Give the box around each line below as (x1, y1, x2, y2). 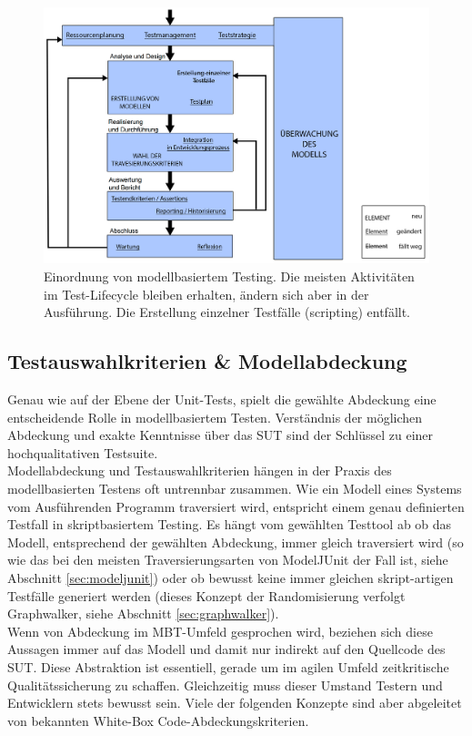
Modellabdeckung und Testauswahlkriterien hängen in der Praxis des (7, 461, 392, 480)
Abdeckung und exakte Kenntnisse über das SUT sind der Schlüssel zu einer (7, 425, 434, 445)
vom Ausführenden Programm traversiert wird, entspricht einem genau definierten (7, 496, 465, 516)
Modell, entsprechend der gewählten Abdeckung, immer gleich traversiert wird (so (7, 532, 464, 551)
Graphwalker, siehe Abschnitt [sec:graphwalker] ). (7, 604, 279, 623)
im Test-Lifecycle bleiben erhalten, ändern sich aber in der (44, 284, 369, 303)
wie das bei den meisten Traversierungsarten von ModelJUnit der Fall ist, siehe (7, 550, 448, 569)
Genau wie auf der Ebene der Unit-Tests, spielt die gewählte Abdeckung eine (7, 390, 437, 408)
